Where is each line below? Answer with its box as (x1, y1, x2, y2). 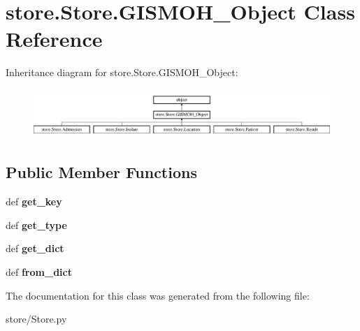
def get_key (6, 194, 62, 209)
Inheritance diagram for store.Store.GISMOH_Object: (6, 65, 238, 80)
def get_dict (6, 241, 64, 256)
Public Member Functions (6, 161, 197, 183)
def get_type (6, 217, 67, 232)
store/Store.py (6, 311, 67, 326)
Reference (6, 24, 103, 53)
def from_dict (6, 265, 72, 279)
